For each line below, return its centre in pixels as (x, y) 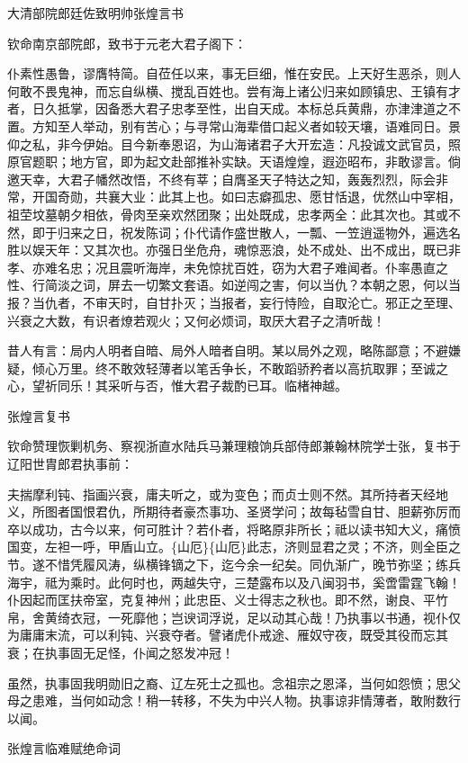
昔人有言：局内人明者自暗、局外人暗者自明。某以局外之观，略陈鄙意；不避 (228, 350)
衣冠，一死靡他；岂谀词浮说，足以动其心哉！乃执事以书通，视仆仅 (265, 617)
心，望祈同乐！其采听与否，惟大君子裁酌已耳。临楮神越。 (177, 386)
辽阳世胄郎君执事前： (70, 464)
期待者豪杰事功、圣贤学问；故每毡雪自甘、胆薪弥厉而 (303, 512)
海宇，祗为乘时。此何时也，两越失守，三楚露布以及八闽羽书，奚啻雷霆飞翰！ (234, 582)
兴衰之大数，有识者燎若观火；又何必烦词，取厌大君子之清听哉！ (196, 320)
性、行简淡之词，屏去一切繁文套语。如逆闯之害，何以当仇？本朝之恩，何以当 (234, 285)
